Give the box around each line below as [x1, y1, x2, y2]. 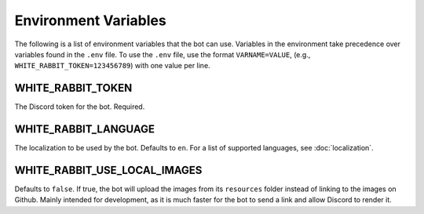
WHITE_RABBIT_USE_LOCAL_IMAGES [14, 163, 203, 176]
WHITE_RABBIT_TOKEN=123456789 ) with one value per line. [14, 61, 211, 71]
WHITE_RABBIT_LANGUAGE [14, 122, 155, 136]
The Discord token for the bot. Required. [14, 102, 145, 111]
